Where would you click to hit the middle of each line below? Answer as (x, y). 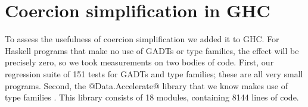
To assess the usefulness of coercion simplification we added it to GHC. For (142, 39)
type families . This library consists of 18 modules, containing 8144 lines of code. (152, 97)
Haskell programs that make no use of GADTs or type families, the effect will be (152, 50)
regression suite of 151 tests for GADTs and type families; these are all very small (154, 73)
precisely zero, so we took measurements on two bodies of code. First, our (139, 62)
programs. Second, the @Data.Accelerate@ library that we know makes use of (147, 85)
